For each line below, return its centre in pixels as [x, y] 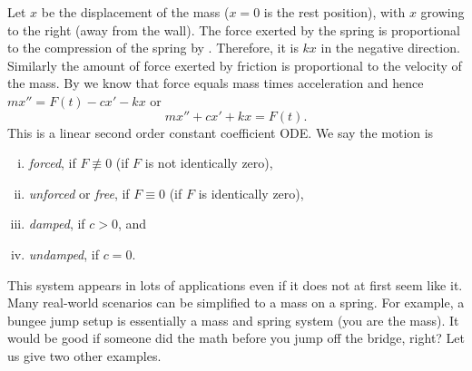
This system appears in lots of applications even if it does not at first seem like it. [235, 284]
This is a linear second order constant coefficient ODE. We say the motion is [221, 132]
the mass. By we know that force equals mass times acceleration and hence [216, 83]
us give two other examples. [84, 355]
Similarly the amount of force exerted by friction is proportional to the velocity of [235, 65]
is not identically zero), [209, 163]
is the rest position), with [334, 12]
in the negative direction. [390, 48]
